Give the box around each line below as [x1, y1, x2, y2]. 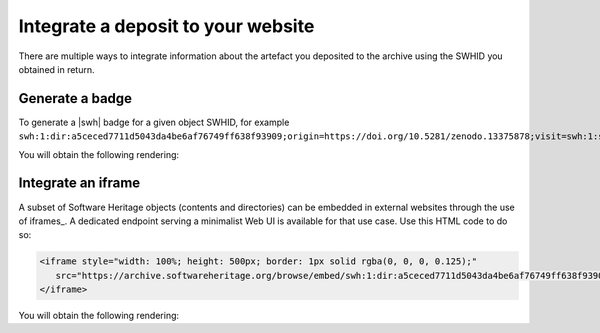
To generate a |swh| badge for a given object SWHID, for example [18, 116, 290, 128]
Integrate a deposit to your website [18, 15, 315, 37]
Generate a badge [18, 90, 133, 107]
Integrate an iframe [18, 175, 141, 192]
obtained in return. [18, 63, 95, 75]
